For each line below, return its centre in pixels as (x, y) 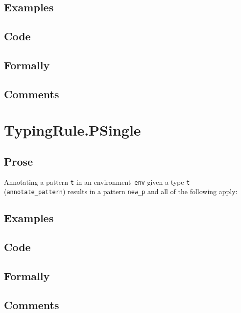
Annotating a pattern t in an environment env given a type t (97, 182)
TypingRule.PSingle (72, 130)
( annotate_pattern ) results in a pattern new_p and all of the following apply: (121, 191)
